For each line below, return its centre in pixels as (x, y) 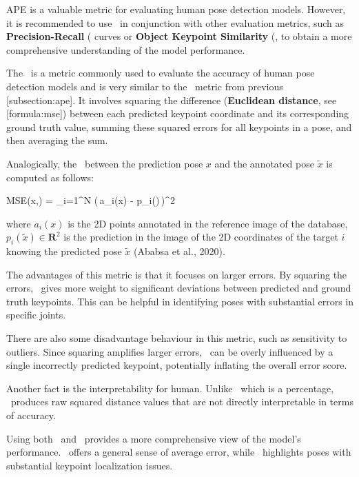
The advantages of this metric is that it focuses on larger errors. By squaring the (177, 274)
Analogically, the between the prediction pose (105, 163)
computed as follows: (50, 177)
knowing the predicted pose (64, 251)
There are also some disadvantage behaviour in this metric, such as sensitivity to (177, 338)
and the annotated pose (264, 163)
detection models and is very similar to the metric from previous (145, 86)
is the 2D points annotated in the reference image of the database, (208, 223)
